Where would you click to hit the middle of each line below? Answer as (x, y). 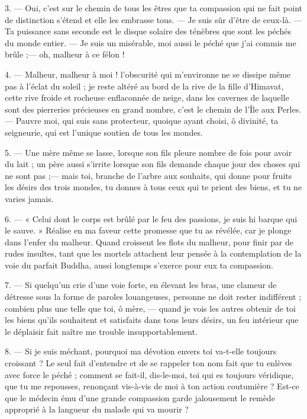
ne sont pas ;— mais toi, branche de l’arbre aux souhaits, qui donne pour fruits (148, 175)
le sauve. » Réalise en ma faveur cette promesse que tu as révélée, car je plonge (148, 230)
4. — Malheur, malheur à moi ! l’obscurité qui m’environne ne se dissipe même (148, 74)
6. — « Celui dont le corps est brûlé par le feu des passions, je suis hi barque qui (151, 218)
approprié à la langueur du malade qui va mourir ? (97, 409)
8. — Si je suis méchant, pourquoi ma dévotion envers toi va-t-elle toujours (141, 351)
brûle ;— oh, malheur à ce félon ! (65, 54)
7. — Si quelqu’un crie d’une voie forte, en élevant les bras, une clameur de (141, 285)
